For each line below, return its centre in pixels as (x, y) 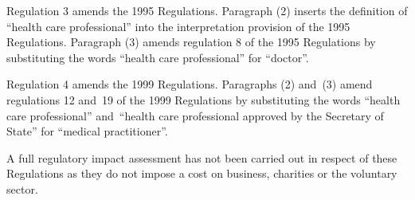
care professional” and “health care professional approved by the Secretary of (195, 115)
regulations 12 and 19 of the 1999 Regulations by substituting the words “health (204, 99)
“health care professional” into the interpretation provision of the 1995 (178, 26)
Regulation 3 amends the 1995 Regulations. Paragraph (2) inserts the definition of (207, 10)
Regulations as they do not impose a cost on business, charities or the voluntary (202, 173)
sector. (22, 188)
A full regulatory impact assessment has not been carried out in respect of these (202, 157)
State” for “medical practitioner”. (87, 131)
